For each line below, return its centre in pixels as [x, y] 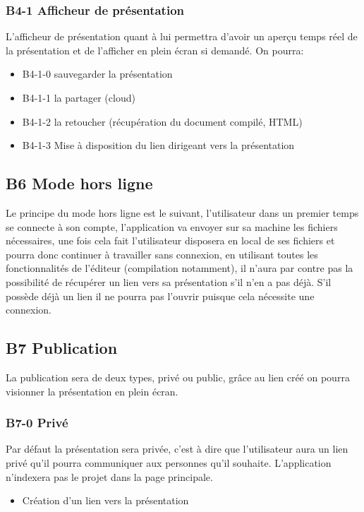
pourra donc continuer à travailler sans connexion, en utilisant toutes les [162, 254]
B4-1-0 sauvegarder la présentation [97, 74]
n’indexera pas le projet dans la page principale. [109, 476]
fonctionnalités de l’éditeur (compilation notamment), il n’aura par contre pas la [180, 268]
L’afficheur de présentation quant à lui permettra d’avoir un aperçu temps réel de [182, 36]
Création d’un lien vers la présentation [105, 500]
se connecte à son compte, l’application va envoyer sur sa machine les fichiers [172, 226]
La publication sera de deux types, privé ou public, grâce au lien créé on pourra [178, 377]
